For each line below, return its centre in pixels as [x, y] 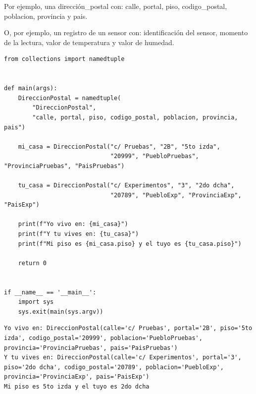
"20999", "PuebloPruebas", [154, 156]
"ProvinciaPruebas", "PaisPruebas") [64, 166]
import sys [36, 302]
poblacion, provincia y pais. [46, 16]
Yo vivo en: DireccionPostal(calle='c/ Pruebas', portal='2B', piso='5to [128, 328]
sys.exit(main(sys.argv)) [61, 311]
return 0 [32, 263]
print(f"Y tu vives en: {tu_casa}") [78, 234]
